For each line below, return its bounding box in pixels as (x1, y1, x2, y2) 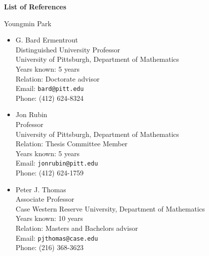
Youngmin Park (4, 18, 51, 28)
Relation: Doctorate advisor (15, 73, 100, 84)
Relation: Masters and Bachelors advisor (15, 223, 138, 233)
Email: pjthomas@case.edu (15, 232, 98, 243)
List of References (4, 1, 67, 11)
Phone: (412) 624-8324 (15, 92, 84, 103)
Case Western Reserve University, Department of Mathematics (15, 203, 205, 213)
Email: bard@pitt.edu (15, 83, 84, 93)
